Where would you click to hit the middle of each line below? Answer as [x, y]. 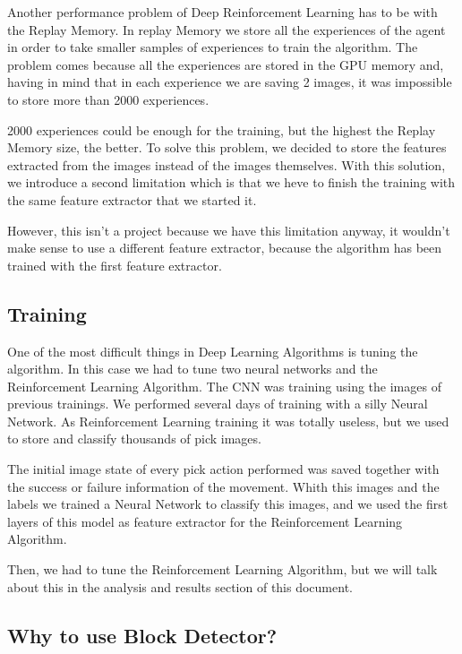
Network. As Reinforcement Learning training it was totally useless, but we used [228, 421]
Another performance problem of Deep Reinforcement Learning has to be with [222, 12]
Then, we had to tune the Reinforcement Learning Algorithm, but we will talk [222, 569]
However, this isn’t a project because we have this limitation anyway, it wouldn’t [229, 230]
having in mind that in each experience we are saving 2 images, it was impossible [230, 82]
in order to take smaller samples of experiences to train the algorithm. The [213, 47]
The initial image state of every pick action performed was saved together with [223, 469]
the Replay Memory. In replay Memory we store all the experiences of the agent [227, 29]
